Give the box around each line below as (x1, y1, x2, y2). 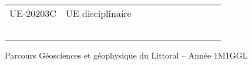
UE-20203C (9, 6, 56, 20)
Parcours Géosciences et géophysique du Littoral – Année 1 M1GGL (5, 49, 248, 61)
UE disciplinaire (65, 6, 132, 20)
